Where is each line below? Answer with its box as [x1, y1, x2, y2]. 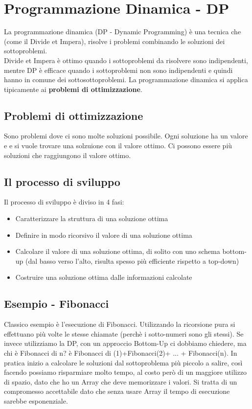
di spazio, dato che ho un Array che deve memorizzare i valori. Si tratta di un [4, 376, 237, 386]
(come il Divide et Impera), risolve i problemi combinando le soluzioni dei [4, 36, 225, 46]
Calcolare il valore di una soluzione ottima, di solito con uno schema [15, 246, 220, 256]
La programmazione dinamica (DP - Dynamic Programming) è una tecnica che [4, 26, 241, 37]
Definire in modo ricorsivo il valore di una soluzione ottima [15, 229, 192, 240]
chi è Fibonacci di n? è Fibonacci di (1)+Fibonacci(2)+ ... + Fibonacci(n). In [4, 348, 237, 358]
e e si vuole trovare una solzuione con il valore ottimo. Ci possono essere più [4, 140, 232, 151]
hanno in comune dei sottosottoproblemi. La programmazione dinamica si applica [4, 74, 248, 85]
